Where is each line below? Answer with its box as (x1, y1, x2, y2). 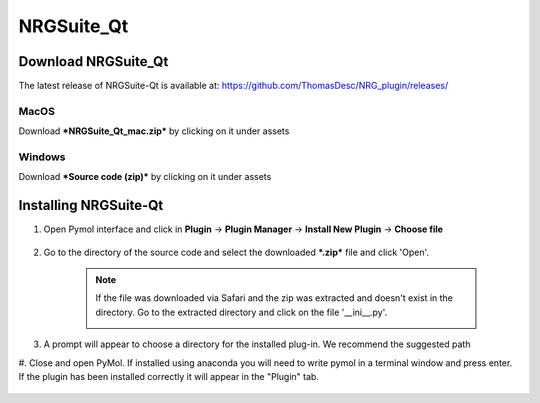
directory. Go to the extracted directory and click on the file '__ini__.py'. (95, 306, 388, 318)
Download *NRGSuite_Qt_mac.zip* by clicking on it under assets (18, 125, 290, 137)
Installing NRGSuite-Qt (18, 197, 164, 214)
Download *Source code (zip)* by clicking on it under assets (18, 171, 272, 183)
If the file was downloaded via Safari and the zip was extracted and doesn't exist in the (95, 292, 454, 304)
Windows (18, 150, 66, 164)
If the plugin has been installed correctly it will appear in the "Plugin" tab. (18, 370, 320, 382)
